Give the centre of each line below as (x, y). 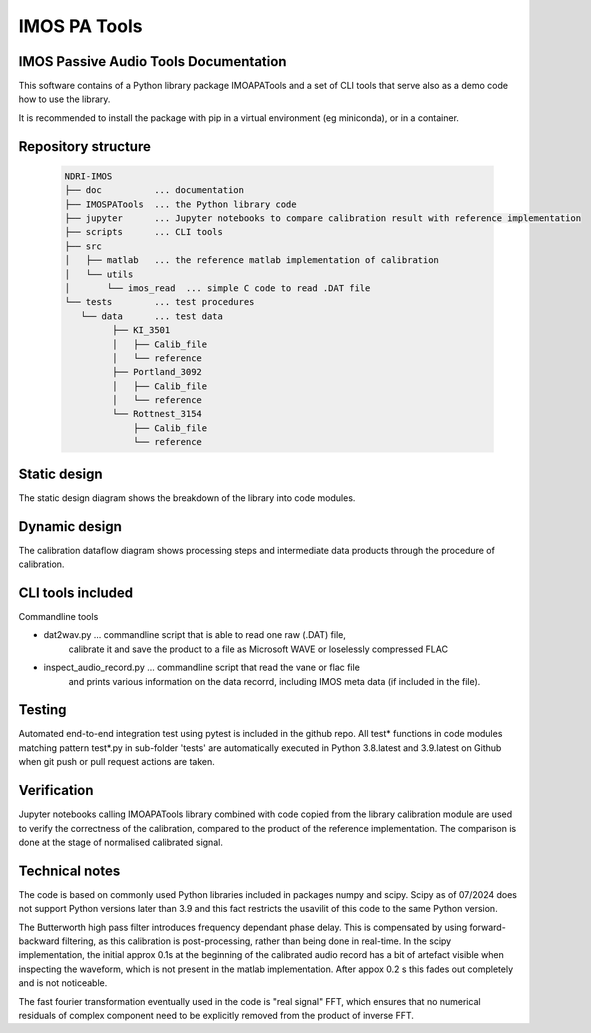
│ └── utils (99, 274)
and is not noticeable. (63, 983)
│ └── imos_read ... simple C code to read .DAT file (217, 288)
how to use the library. (64, 99)
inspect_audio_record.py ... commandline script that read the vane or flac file (201, 667)
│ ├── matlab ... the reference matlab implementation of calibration (252, 260)
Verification (56, 790)
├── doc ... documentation (154, 190)
